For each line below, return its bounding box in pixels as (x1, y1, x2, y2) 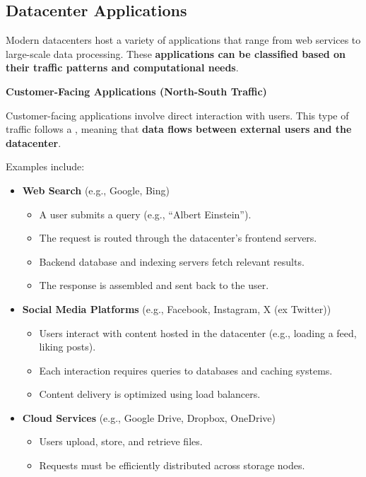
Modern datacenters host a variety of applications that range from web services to (6, 33, 361, 47)
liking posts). (39, 339, 96, 354)
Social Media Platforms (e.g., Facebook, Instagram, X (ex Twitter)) (22, 301, 331, 316)
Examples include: (6, 159, 85, 174)
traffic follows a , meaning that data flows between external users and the (6, 122, 352, 136)
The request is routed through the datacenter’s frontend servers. (39, 230, 317, 245)
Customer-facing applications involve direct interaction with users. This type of (6, 107, 349, 122)
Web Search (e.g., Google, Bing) (22, 182, 170, 197)
